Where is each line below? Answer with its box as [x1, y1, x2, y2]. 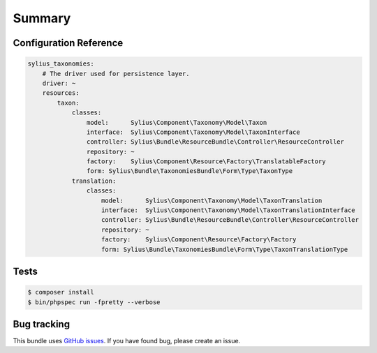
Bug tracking [13, 318, 70, 330]
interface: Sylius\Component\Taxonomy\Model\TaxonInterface [86, 128, 300, 136]
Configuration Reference [13, 37, 124, 49]
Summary [13, 10, 71, 26]
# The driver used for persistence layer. [42, 70, 190, 77]
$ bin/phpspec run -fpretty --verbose [27, 298, 161, 306]
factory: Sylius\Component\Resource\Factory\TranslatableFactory [86, 158, 326, 165]
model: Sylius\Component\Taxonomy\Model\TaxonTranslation [101, 196, 323, 204]
